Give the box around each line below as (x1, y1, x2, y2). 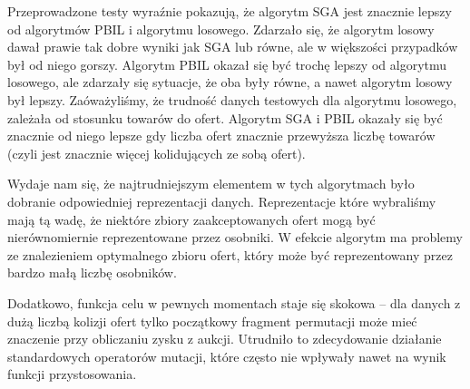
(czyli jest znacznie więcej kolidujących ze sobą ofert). (7, 143, 306, 162)
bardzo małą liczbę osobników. (7, 263, 177, 282)
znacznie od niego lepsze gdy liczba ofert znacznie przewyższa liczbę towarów (7, 126, 436, 145)
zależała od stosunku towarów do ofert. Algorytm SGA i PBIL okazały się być (7, 108, 443, 127)
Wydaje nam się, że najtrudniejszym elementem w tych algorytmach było (7, 174, 415, 193)
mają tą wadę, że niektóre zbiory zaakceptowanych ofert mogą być (7, 209, 376, 229)
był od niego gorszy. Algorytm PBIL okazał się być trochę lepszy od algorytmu (7, 54, 447, 73)
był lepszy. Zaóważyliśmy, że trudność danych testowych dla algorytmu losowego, (7, 90, 457, 109)
